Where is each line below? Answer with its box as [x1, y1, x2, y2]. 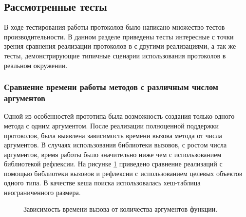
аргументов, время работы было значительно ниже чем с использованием [4, 149, 222, 159]
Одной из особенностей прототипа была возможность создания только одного [4, 111, 235, 121]
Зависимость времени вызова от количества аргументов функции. [23, 203, 218, 214]
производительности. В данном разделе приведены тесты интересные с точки [4, 31, 234, 41]
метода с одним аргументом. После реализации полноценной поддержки [4, 120, 219, 130]
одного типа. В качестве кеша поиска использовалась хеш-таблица [4, 178, 201, 188]
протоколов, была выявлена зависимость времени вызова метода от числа [4, 130, 222, 140]
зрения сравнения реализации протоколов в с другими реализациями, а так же [4, 41, 236, 51]
